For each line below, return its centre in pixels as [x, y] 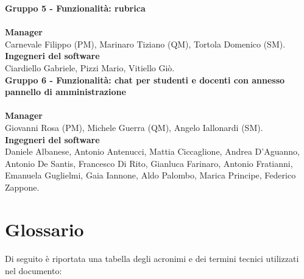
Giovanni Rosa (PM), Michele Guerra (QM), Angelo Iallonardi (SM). [134, 127]
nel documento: [34, 271]
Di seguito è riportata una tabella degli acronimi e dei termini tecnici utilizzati [152, 259]
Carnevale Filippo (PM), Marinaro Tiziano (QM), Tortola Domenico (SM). [145, 44]
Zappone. [22, 187]
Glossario [44, 229]
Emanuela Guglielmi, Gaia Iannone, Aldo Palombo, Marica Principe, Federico [150, 175]
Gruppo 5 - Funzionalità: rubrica [75, 8]
